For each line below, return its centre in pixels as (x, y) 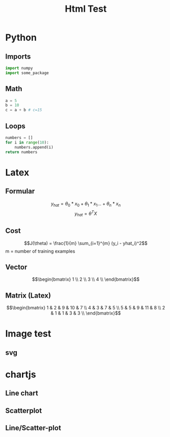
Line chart (22, 393)
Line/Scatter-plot (33, 428)
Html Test (86, 9)
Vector (16, 267)
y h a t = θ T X (86, 214)
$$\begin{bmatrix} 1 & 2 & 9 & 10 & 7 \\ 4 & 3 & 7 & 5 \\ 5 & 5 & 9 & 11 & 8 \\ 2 (86, 308)
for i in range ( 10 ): (27, 142)
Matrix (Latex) (28, 295)
